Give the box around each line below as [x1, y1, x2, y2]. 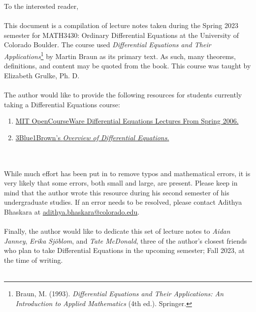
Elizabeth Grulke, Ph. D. [4, 70, 80, 80]
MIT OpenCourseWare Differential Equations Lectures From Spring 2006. [15, 116, 239, 126]
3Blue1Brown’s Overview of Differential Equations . [15, 132, 169, 142]
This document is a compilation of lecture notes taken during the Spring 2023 [4, 20, 238, 31]
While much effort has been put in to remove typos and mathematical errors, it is [4, 168, 251, 178]
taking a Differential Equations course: [4, 99, 120, 109]
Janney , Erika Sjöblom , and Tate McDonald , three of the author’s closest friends [4, 235, 247, 246]
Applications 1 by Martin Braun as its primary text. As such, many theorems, [4, 49, 236, 61]
